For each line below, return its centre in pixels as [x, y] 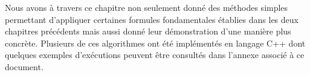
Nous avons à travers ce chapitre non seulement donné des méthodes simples [147, 7]
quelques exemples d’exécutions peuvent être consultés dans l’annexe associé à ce [155, 55]
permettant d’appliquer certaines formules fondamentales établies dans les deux [152, 19]
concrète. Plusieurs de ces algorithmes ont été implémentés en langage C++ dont [155, 43]
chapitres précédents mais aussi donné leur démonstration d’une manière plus [148, 31]
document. [24, 66]
